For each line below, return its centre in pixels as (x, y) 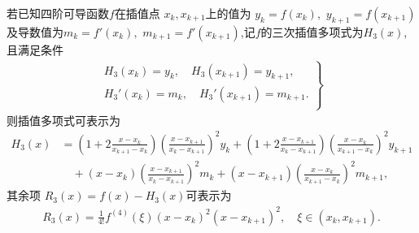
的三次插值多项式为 (312, 31)
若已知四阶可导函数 (58, 13)
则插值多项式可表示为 (63, 120)
